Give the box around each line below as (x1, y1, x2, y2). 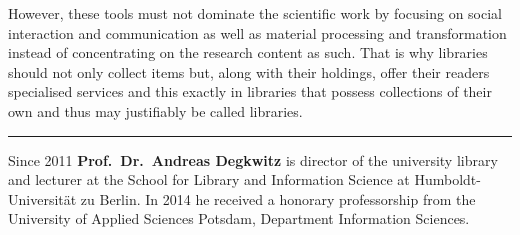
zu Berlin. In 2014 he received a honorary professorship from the (80, 188, 476, 209)
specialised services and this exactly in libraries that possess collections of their (8, 81, 492, 102)
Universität (8, 188, 77, 209)
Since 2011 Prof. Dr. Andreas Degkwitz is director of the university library (8, 149, 498, 170)
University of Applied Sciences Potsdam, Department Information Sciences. (8, 208, 470, 229)
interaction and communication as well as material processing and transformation (8, 22, 507, 43)
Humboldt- (414, 169, 481, 190)
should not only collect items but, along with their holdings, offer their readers (8, 61, 490, 82)
